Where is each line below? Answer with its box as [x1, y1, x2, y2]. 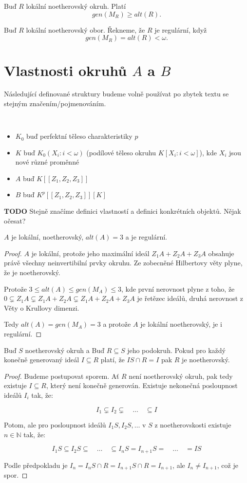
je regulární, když [154, 24, 207, 35]
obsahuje [208, 248, 234, 258]
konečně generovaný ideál [4, 354, 79, 365]
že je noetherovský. [4, 267, 60, 278]
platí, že [100, 354, 125, 365]
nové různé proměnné [15, 157, 79, 167]
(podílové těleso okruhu [86, 147, 156, 157]
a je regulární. [125, 232, 167, 242]
